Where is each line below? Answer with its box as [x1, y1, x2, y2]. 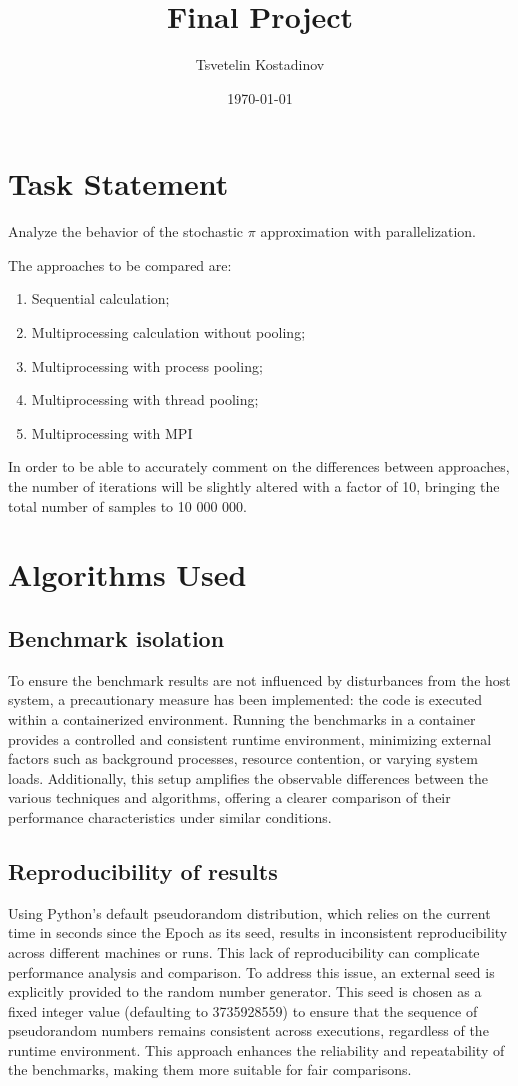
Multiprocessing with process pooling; [31, 355, 263, 376]
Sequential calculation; [31, 288, 170, 309]
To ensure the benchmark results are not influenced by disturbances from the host [8, 669, 511, 690]
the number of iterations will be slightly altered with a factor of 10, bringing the [8, 476, 500, 496]
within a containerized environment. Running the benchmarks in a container [8, 708, 476, 729]
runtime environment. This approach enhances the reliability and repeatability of [8, 1039, 505, 1060]
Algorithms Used [8, 554, 247, 595]
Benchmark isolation [8, 622, 225, 653]
